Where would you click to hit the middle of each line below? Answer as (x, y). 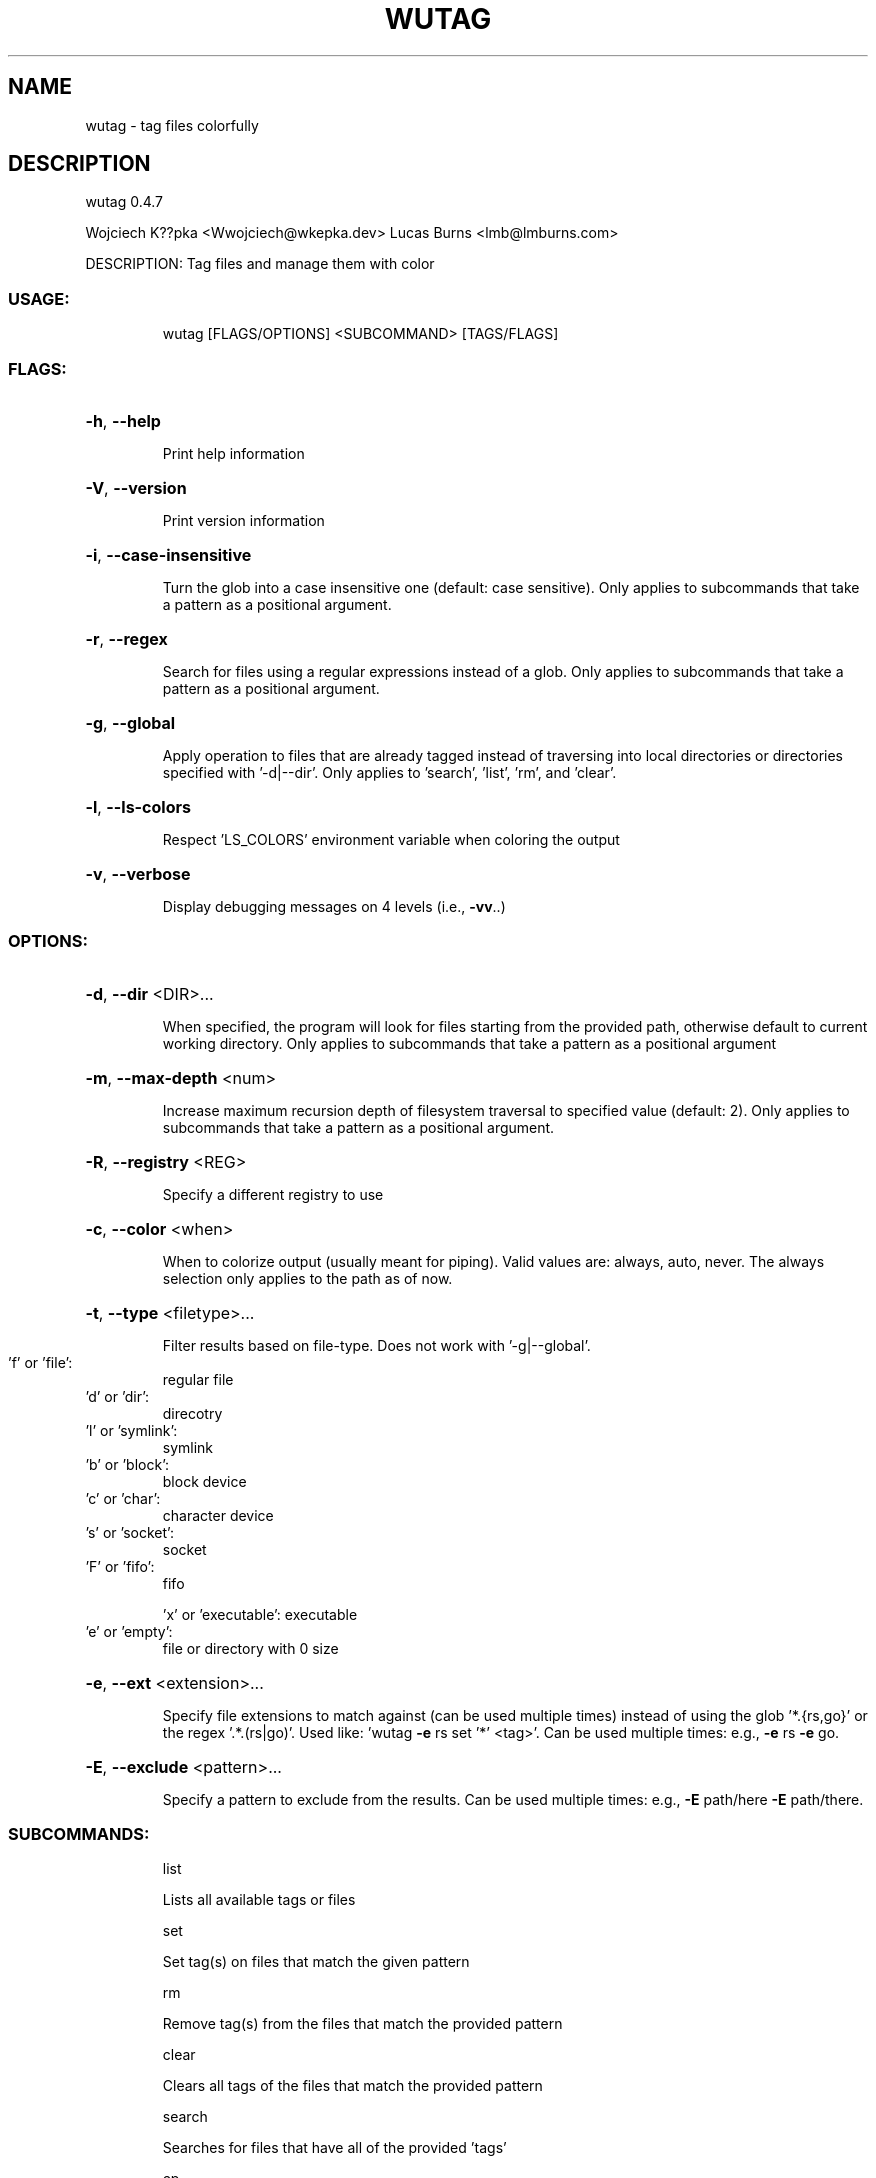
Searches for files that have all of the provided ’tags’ (334, 2148)
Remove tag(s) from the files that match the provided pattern (362, 2024)
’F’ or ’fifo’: (120, 1566)
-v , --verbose (138, 873)
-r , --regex (126, 638)
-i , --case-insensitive (168, 554)
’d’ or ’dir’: (117, 1396)
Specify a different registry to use (273, 1194)
